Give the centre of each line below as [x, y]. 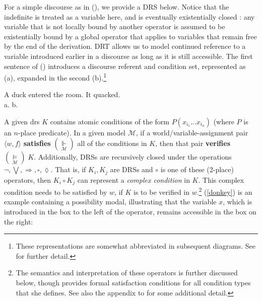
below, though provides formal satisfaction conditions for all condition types [133, 282]
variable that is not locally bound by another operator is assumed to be [115, 26]
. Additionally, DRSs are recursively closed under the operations [133, 157]
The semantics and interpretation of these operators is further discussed [127, 273]
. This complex [221, 179]
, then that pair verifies [193, 143]
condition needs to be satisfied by [56, 192]
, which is [238, 202]
